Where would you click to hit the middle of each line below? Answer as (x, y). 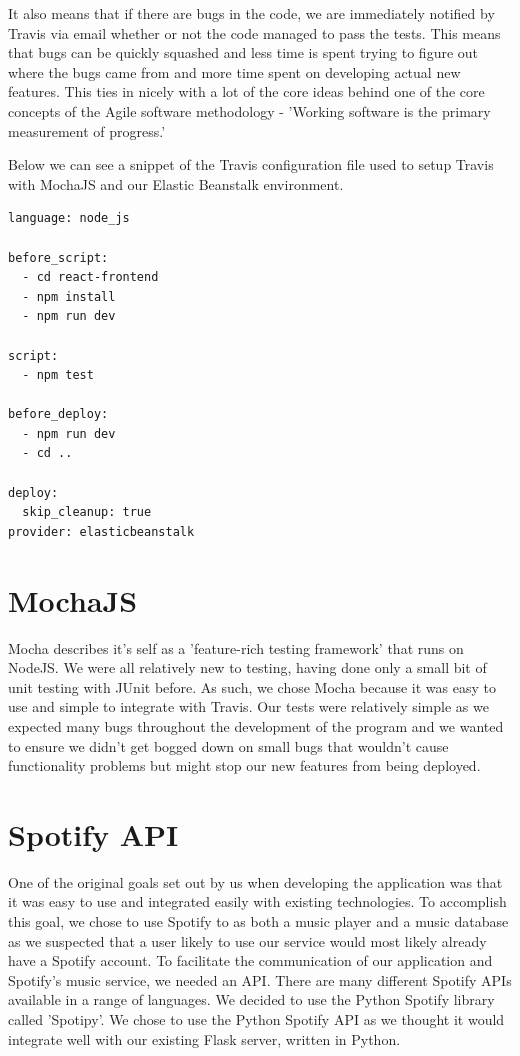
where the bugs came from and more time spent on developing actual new (234, 71)
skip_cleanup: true (87, 512)
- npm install (69, 296)
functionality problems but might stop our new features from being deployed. (244, 765)
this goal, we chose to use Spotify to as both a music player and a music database (258, 921)
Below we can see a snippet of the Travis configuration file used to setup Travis (251, 164)
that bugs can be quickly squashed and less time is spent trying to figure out (243, 52)
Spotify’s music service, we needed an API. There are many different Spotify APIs (260, 979)
